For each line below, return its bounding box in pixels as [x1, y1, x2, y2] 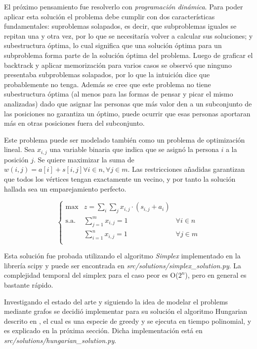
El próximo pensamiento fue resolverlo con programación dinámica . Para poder [4, 1, 243, 11]
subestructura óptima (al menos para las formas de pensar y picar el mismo [4, 89, 233, 99]
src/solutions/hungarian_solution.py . [4, 335, 117, 345]
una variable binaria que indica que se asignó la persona [49, 144, 219, 154]
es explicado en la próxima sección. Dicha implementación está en [4, 325, 203, 336]
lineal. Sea [4, 144, 35, 154]
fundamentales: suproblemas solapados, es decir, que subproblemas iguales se [4, 21, 237, 31]
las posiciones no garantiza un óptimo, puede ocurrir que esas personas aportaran [4, 108, 251, 118]
